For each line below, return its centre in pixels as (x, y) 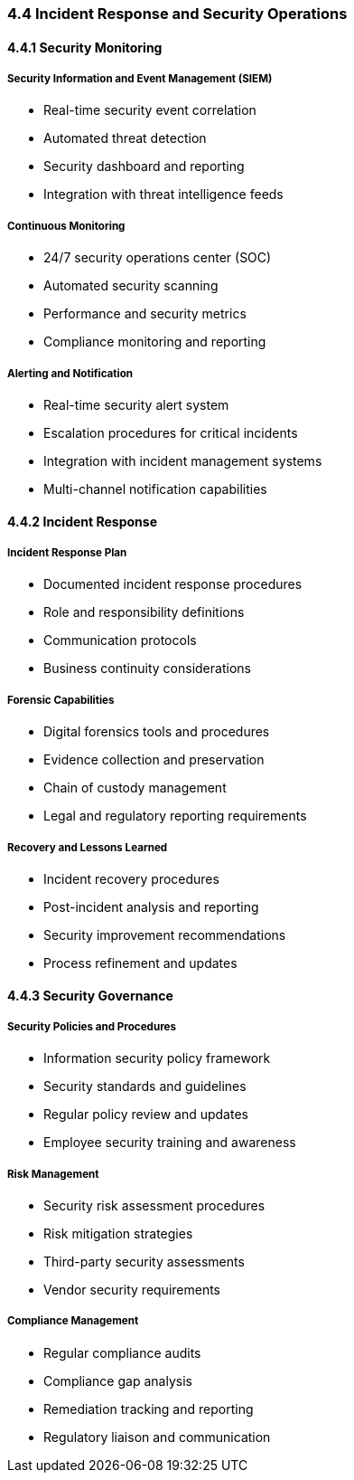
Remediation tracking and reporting (149, 1409)
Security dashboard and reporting (144, 166)
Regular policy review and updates (146, 1115)
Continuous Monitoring (66, 226)
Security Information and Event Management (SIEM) (140, 79)
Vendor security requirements (132, 1290)
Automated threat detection (125, 138)
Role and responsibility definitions (144, 612)
